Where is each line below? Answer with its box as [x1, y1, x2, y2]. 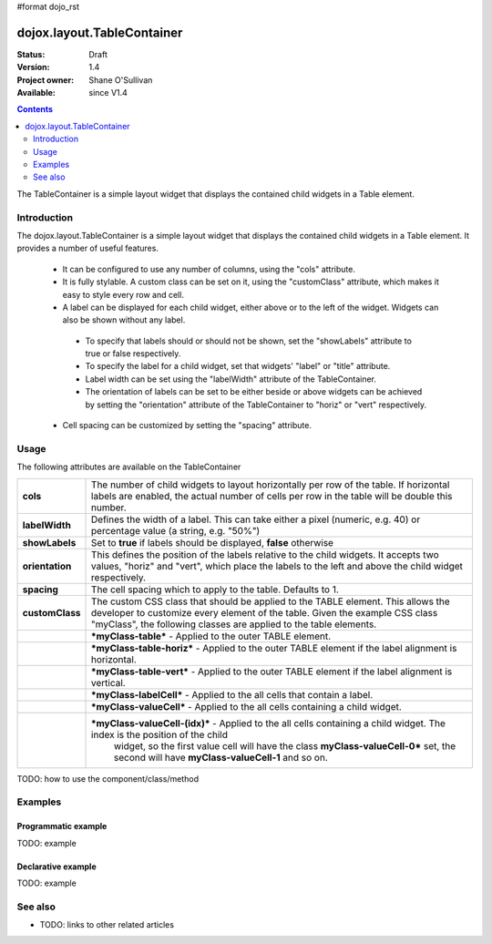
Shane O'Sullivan [88, 74, 153, 86]
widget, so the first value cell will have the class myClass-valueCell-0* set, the [114, 739, 456, 752]
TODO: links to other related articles [39, 919, 175, 930]
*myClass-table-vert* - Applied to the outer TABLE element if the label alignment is [91, 665, 453, 678]
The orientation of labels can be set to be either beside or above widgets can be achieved [85, 386, 423, 397]
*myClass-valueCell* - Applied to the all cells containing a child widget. [91, 700, 403, 713]
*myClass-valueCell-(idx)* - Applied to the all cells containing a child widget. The [91, 716, 446, 729]
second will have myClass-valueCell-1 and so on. [114, 751, 328, 764]
